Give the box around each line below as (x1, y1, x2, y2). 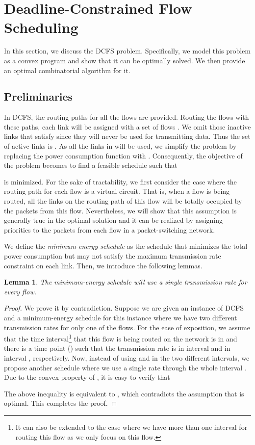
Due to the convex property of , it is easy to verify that (4, 372, 170, 382)
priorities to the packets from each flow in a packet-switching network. (4, 224, 215, 235)
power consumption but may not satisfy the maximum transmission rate (4, 251, 221, 261)
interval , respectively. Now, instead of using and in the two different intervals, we (4, 353, 250, 363)
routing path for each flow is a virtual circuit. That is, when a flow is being (4, 186, 230, 196)
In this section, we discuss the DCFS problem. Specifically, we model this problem (4, 46, 251, 56)
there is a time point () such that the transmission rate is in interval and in (4, 343, 230, 353)
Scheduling (4, 17, 78, 37)
